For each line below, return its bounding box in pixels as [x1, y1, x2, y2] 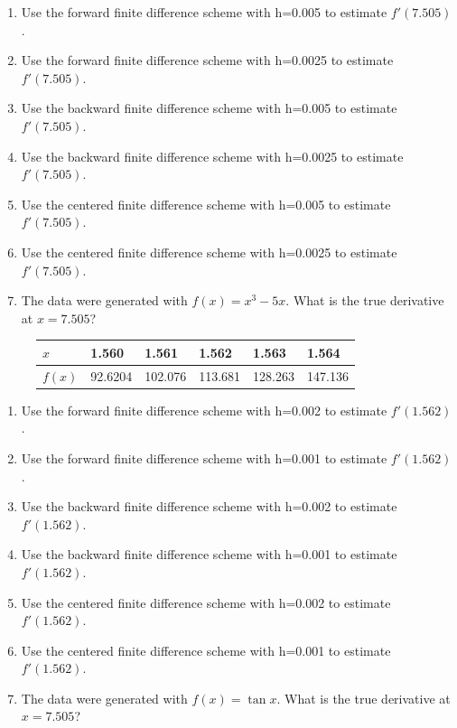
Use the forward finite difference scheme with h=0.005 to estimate [21, 3, 387, 21]
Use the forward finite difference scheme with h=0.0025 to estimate [21, 51, 394, 70]
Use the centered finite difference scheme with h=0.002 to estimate [21, 593, 391, 611]
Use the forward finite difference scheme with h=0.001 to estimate [21, 448, 387, 467]
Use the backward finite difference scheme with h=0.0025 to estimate [21, 146, 404, 165]
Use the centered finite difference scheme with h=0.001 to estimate [21, 640, 391, 659]
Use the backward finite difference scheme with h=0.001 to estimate [21, 545, 397, 564]
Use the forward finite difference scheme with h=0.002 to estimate [21, 400, 387, 419]
